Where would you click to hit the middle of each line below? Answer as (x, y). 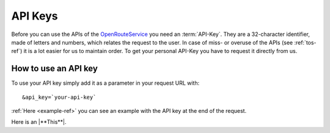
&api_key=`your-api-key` (59, 97)
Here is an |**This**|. (39, 122)
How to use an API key (54, 69)
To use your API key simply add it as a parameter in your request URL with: (105, 83)
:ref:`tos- (306, 42)
